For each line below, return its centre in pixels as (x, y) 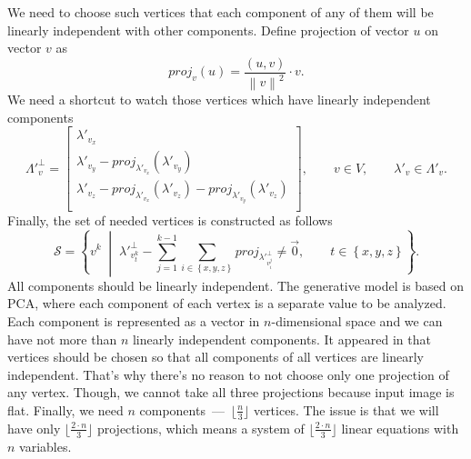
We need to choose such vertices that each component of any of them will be (220, 12)
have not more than (62, 339)
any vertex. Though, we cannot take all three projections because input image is (231, 392)
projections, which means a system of (200, 428)
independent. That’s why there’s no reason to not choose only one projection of (228, 374)
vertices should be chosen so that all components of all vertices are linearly (215, 357)
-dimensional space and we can (357, 321)
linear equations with (400, 428)
